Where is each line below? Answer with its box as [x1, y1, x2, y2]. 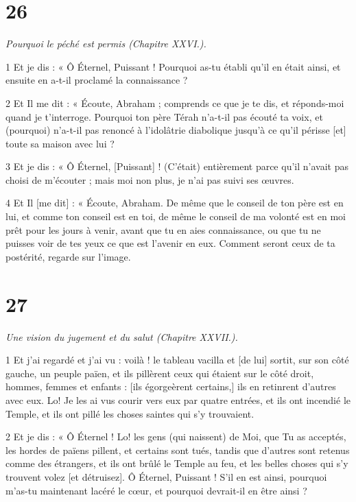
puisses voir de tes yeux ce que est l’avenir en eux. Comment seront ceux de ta [5, 236, 335, 250]
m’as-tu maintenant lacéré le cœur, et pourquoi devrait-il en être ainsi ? [5, 483, 307, 497]
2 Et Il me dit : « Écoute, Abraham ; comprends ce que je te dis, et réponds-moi [5, 95, 344, 110]
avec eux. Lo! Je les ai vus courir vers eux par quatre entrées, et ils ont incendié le [5, 392, 351, 407]
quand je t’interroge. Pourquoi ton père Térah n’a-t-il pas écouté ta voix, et [5, 109, 323, 123]
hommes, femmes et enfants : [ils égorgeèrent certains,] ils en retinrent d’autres [5, 379, 336, 394]
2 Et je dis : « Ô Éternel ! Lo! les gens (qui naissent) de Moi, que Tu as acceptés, [5, 429, 346, 444]
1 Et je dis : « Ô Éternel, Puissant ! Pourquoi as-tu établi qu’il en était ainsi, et [5, 59, 341, 73]
